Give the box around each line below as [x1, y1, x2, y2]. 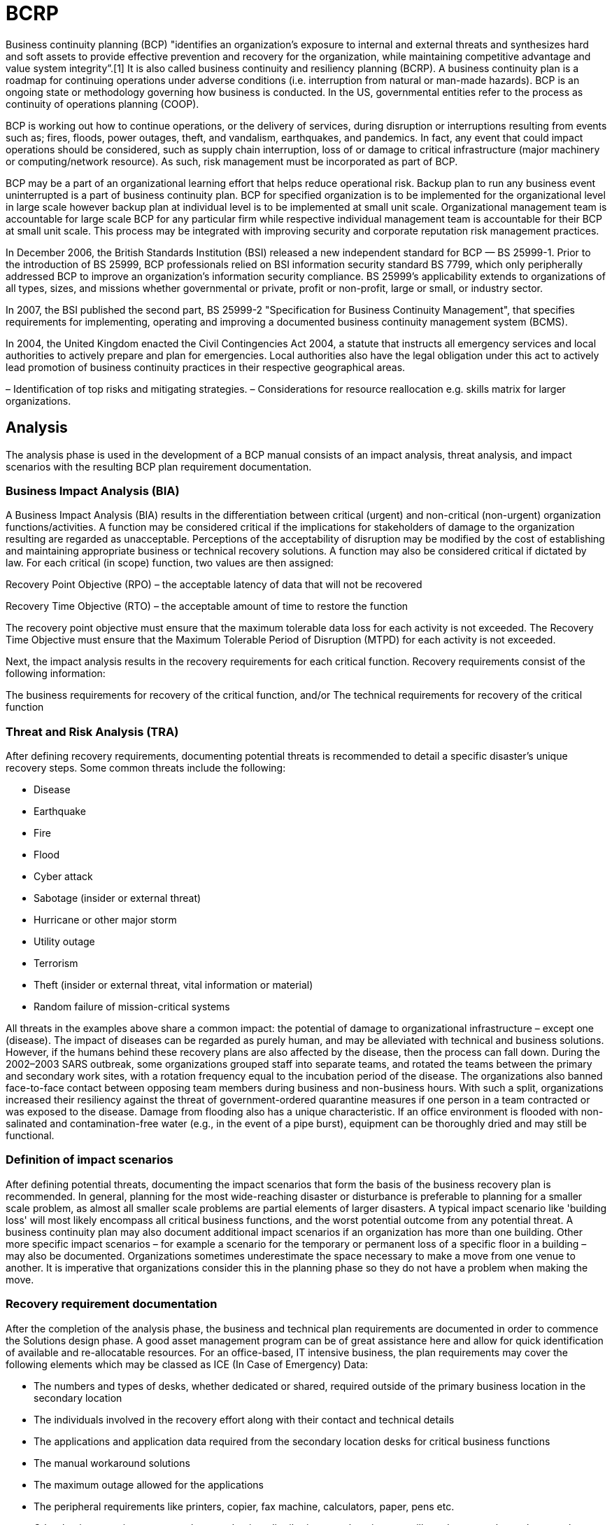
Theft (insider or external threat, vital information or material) [34, 979, 313, 991]
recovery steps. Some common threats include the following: [6, 762, 286, 774]
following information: [6, 667, 106, 680]
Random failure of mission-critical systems [34, 1001, 230, 1013]
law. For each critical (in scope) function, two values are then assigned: [6, 557, 334, 569]
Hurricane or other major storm [34, 914, 177, 926]
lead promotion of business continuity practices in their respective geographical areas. [6, 361, 406, 373]
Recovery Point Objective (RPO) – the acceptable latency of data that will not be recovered [6, 578, 422, 591]
